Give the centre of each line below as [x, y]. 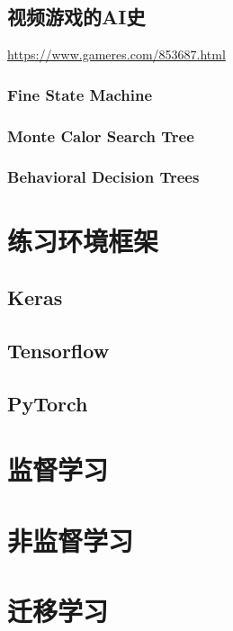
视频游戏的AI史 [76, 17]
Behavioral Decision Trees [103, 177]
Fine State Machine [80, 94]
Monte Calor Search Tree [101, 135]
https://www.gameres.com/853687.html [116, 54]
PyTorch [48, 403]
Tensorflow [58, 350]
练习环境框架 [83, 240]
